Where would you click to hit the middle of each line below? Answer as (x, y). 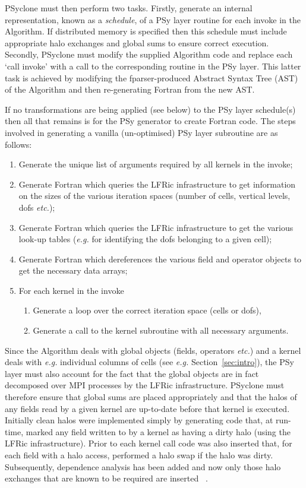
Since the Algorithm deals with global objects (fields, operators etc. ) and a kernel (153, 350)
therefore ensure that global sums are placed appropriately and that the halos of (151, 397)
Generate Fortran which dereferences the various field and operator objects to (160, 259)
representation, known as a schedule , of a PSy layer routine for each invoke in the (153, 19)
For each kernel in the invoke (71, 290)
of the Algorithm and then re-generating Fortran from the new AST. (130, 89)
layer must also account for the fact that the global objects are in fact (132, 373)
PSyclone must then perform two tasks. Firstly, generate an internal (129, 8)
